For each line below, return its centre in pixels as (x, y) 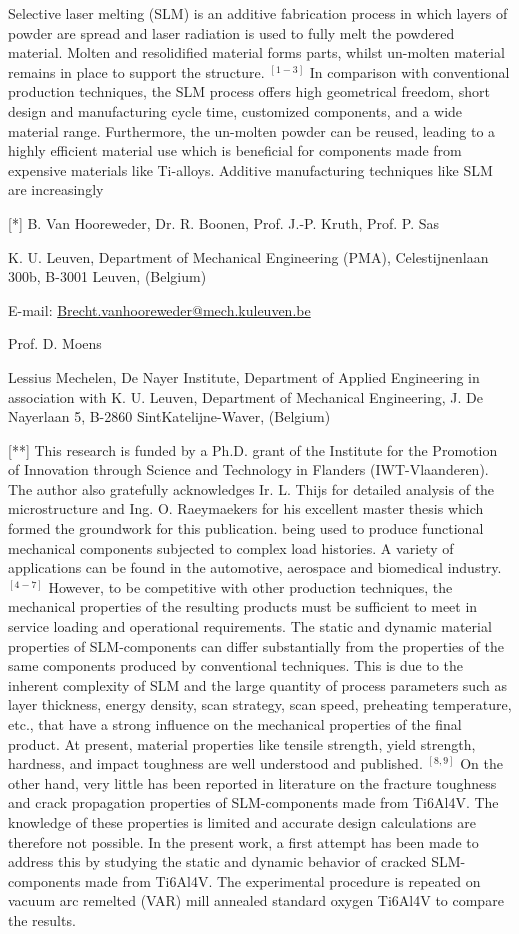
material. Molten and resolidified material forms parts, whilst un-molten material (256, 52)
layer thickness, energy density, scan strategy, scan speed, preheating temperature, (260, 704)
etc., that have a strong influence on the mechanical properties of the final (235, 724)
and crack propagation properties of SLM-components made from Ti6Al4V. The (253, 802)
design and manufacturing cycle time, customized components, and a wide (235, 110)
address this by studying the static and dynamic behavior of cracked (217, 861)
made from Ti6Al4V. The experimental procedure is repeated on (283, 880)
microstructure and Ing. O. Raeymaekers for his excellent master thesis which (246, 508)
